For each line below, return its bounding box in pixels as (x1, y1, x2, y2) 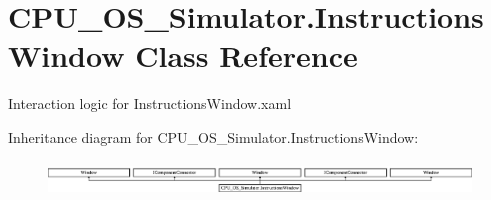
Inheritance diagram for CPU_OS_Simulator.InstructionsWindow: (8, 126, 419, 147)
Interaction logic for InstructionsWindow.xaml (8, 93, 292, 114)
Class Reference (135, 35, 358, 76)
